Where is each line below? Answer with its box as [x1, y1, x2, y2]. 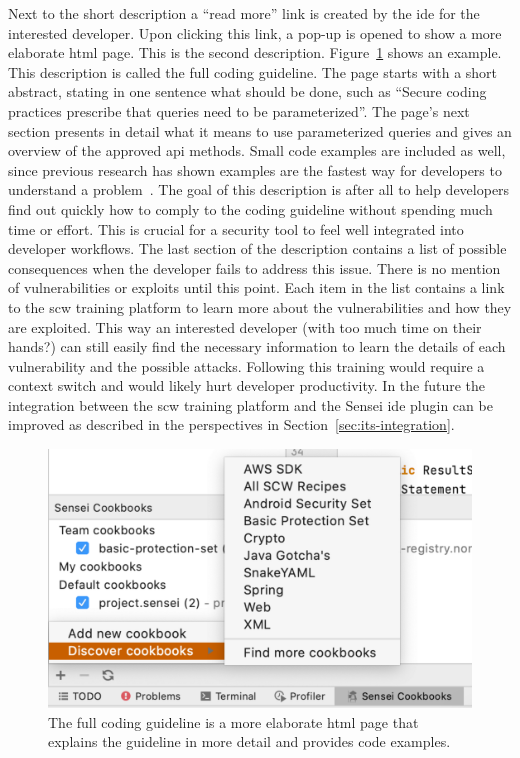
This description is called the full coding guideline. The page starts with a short [8, 61, 498, 82]
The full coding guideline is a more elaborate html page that [48, 711, 419, 732]
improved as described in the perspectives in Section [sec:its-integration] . [8, 414, 455, 435]
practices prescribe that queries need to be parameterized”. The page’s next [8, 100, 470, 121]
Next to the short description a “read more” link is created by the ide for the [8, 3, 480, 23]
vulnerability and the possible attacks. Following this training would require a [8, 355, 485, 376]
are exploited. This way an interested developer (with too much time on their [8, 316, 482, 337]
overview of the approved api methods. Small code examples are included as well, [8, 140, 506, 161]
